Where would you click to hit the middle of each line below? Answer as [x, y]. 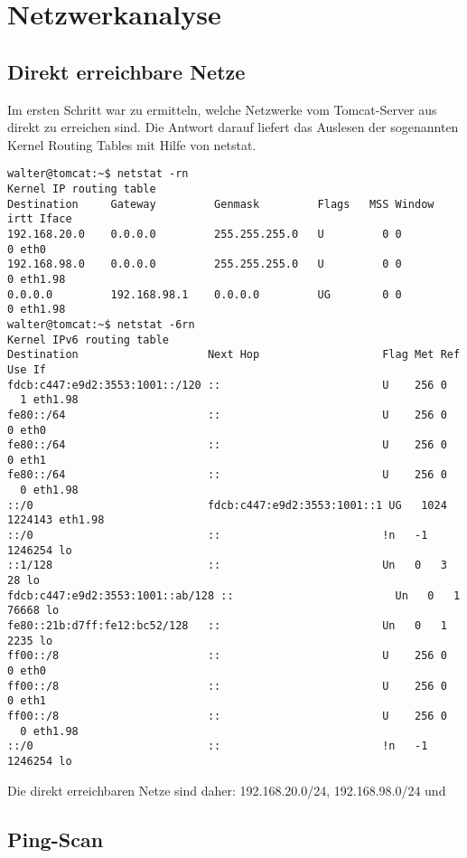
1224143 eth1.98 [56, 520]
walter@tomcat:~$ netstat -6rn [101, 324]
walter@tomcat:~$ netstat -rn [98, 174]
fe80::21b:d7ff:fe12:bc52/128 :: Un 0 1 [227, 626]
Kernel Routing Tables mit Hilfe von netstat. [132, 144]
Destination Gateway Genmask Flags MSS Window [221, 204]
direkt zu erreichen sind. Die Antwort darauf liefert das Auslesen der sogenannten [233, 127]
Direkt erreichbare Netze [126, 71]
